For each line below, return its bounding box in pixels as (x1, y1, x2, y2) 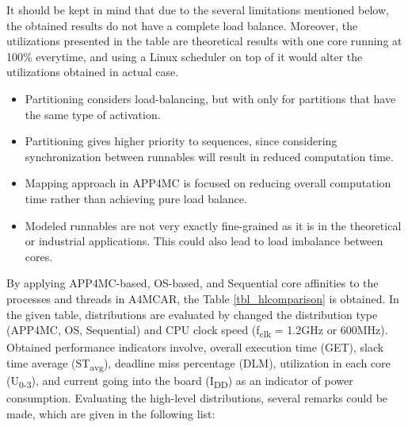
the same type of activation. (25, 106, 161, 122)
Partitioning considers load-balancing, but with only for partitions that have (25, 90, 396, 106)
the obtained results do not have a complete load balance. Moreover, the (6, 17, 358, 33)
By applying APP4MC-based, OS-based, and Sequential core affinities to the (6, 275, 379, 291)
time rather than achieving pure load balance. (25, 190, 247, 206)
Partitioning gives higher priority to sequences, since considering (25, 133, 337, 149)
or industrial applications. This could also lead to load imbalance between (25, 233, 383, 249)
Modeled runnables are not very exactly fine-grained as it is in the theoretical (25, 217, 402, 233)
